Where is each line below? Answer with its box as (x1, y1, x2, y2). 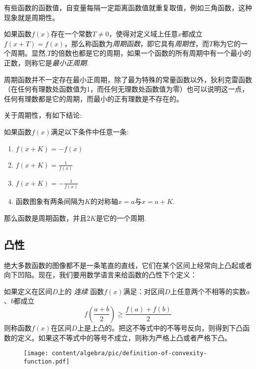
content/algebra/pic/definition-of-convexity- (52, 350, 207, 357)
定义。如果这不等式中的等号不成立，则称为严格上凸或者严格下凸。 (17, 332, 231, 342)
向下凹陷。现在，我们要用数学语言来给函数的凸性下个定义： (4, 269, 197, 280)
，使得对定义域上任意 (109, 29, 178, 39)
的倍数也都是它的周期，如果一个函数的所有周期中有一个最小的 (51, 48, 252, 58)
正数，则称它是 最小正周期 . (4, 57, 89, 67)
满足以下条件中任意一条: (51, 126, 129, 136)
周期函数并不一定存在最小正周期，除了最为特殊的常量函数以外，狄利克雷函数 (4, 74, 252, 84)
